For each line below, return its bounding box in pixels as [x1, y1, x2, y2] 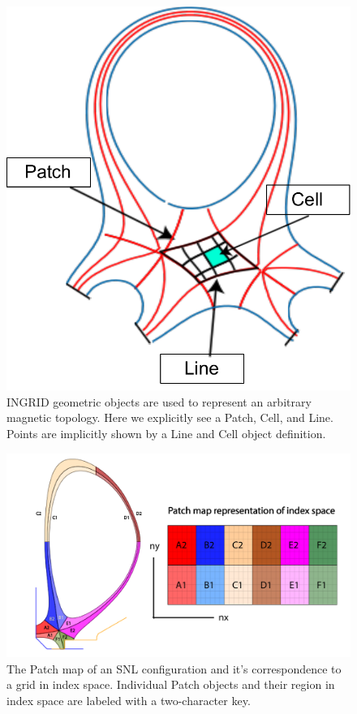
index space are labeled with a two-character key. [6, 691, 251, 708]
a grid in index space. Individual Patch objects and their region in [6, 676, 335, 693]
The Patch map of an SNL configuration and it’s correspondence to [6, 660, 342, 677]
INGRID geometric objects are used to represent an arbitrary [6, 393, 312, 410]
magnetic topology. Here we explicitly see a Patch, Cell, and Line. [6, 409, 333, 426]
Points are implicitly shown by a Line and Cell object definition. [6, 424, 326, 441]
